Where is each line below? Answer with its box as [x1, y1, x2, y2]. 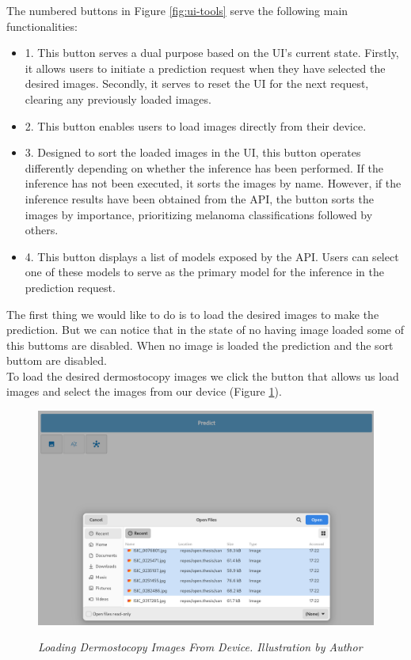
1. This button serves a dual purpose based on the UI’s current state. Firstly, [25, 44, 399, 61]
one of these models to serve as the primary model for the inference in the [25, 264, 384, 280]
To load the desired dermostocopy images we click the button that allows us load [6, 367, 399, 384]
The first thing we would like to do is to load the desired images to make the [6, 305, 379, 322]
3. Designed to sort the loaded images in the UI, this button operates [25, 144, 361, 161]
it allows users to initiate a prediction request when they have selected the [25, 59, 386, 76]
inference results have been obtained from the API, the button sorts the [25, 190, 374, 207]
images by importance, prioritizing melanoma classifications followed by [25, 206, 373, 222]
